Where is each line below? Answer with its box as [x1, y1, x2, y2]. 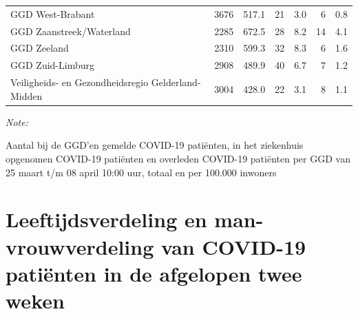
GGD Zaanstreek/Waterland [10, 23, 131, 38]
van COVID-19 [160, 232, 306, 260]
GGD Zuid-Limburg [10, 58, 94, 72]
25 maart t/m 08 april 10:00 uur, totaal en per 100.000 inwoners [6, 165, 277, 179]
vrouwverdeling [6, 232, 154, 260]
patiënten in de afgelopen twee [6, 259, 302, 287]
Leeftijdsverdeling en [6, 205, 207, 233]
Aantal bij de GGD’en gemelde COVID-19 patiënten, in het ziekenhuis [6, 138, 304, 152]
